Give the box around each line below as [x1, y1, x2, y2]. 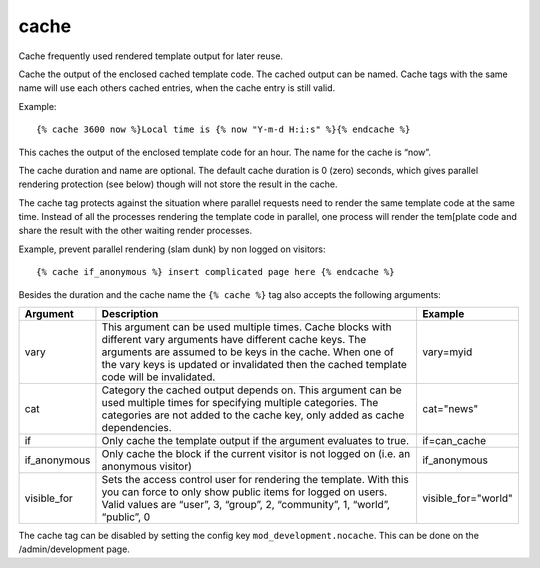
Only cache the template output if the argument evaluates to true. [101, 434, 410, 448]
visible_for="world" [421, 491, 514, 505]
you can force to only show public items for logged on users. [101, 485, 388, 499]
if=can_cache [421, 434, 487, 448]
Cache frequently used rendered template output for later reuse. [18, 50, 284, 62]
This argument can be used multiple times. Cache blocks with [101, 320, 392, 334]
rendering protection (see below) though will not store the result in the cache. [18, 178, 338, 190]
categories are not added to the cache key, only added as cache [101, 408, 405, 422]
